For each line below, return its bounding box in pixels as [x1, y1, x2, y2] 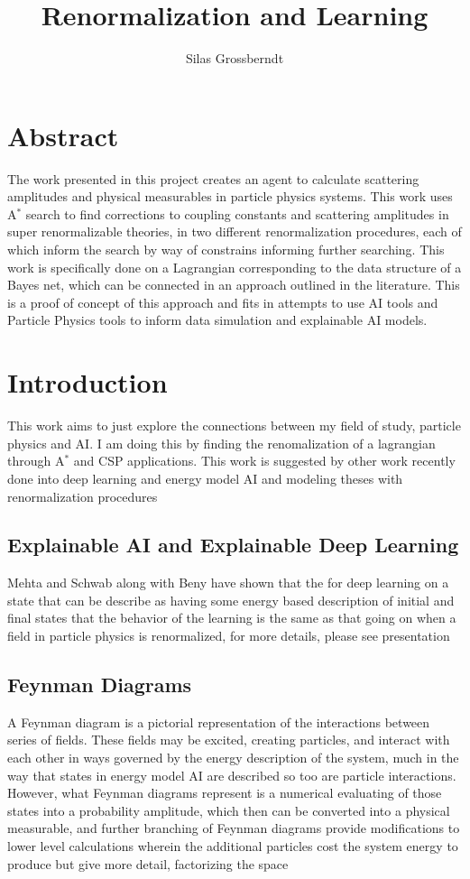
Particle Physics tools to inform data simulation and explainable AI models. [7, 310, 428, 329]
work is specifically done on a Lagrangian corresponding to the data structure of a [7, 257, 462, 276]
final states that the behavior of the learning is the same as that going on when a [7, 608, 456, 627]
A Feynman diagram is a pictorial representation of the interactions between [7, 712, 430, 731]
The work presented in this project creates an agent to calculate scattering [7, 169, 419, 188]
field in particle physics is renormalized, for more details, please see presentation [7, 626, 450, 645]
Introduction [7, 364, 168, 401]
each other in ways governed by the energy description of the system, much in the [7, 748, 459, 767]
